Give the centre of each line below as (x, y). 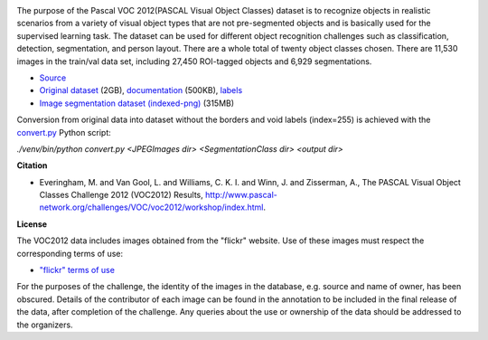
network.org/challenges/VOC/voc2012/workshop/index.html (151, 207)
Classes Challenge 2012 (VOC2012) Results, (121, 195)
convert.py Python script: (64, 132)
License (32, 224)
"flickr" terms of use (77, 270)
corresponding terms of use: (70, 253)
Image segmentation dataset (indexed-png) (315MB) (137, 103)
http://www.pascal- (241, 195)
